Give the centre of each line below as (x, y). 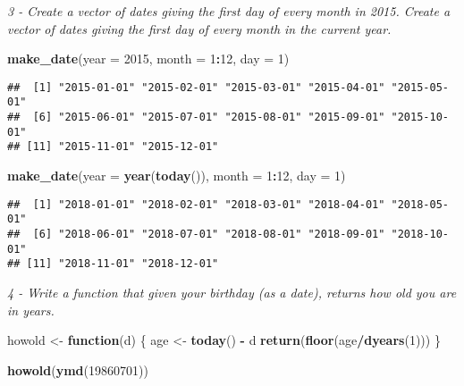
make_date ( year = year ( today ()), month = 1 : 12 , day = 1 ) (177, 176)
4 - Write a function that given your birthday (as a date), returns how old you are (232, 292)
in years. (31, 310)
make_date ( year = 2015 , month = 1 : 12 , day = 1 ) (148, 59)
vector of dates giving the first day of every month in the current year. (199, 28)
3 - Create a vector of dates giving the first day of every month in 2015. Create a (229, 11)
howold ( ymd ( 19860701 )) (78, 369)
